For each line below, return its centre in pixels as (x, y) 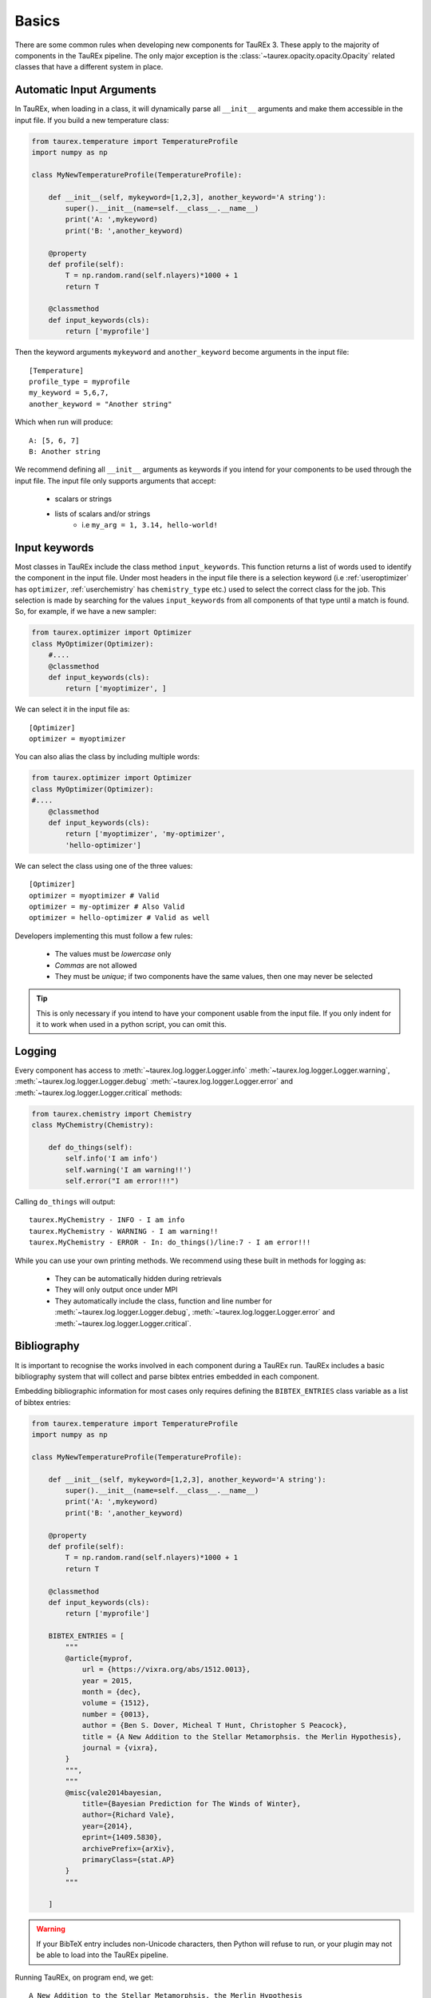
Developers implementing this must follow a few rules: (104, 936)
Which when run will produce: (64, 422)
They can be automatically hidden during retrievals (138, 1279)
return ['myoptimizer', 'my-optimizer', (145, 834)
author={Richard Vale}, (129, 1815)
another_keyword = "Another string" (101, 404)
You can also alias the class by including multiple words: (107, 757)
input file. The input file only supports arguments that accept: (115, 480)
